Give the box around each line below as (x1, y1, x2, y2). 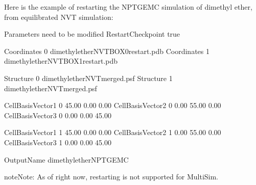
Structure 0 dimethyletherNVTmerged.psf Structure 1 (4, 72, 173, 83)
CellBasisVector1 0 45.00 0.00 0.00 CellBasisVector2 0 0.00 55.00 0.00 (4, 100, 221, 111)
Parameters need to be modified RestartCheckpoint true (4, 29, 180, 39)
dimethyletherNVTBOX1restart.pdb (4, 56, 118, 66)
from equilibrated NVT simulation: (4, 11, 113, 22)
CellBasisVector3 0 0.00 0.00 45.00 (4, 110, 111, 120)
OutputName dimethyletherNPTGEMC (4, 154, 129, 165)
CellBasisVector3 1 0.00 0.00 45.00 (4, 137, 111, 147)
